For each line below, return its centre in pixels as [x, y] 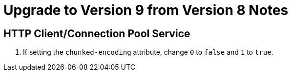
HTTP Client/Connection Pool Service [97, 33]
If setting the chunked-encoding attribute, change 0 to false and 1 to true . [148, 52]
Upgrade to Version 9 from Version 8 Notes [146, 10]
